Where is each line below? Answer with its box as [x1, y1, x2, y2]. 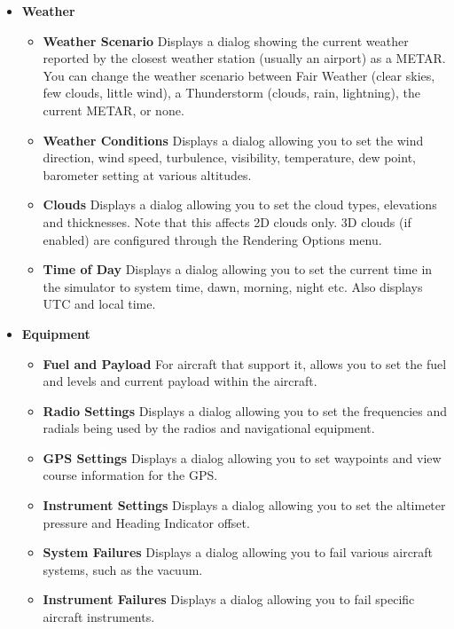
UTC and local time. [43, 295, 156, 313]
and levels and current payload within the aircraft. [43, 372, 317, 390]
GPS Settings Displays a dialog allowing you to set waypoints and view [43, 448, 442, 467]
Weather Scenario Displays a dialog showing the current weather [43, 31, 409, 50]
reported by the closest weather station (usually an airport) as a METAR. [43, 49, 446, 67]
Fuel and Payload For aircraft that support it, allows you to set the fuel [43, 354, 447, 373]
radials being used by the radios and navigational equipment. [43, 419, 375, 437]
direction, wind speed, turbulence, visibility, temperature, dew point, [43, 148, 416, 167]
